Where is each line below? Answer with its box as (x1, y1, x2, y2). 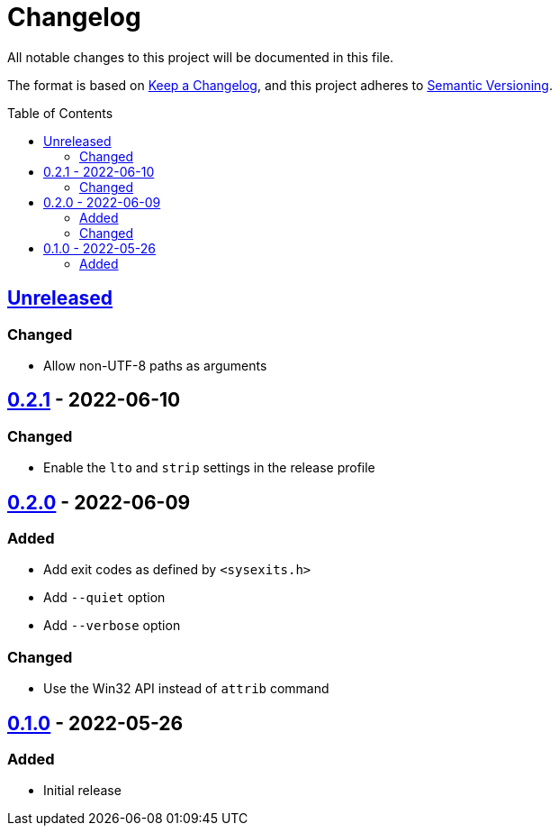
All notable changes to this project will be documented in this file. (7, 49, 394, 65)
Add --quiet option (43, 590, 166, 606)
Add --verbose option (43, 618, 181, 634)
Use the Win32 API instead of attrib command (43, 681, 329, 697)
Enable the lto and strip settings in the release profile (43, 460, 375, 476)
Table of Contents (7, 105, 113, 121)
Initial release (43, 783, 122, 799)
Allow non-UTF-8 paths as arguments (43, 357, 267, 373)
